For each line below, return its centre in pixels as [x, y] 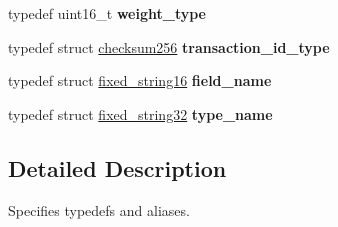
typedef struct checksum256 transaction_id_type [169, 46]
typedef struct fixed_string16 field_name [140, 80]
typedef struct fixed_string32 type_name [140, 113]
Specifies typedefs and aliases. [99, 209]
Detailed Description [117, 167]
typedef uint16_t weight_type [107, 13]
